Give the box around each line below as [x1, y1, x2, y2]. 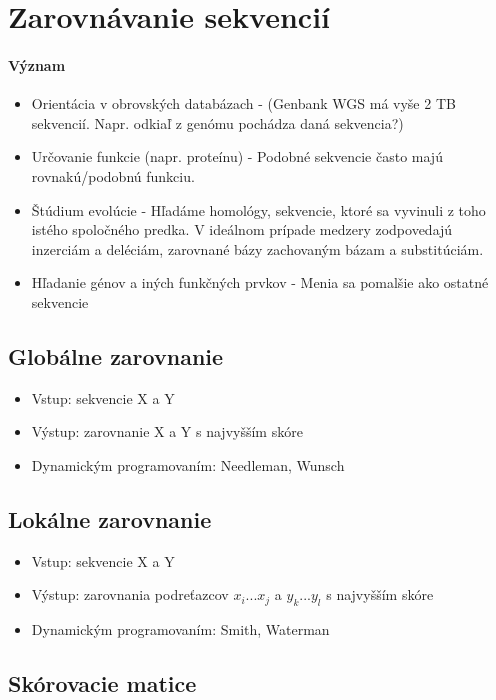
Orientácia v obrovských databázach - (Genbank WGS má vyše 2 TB [31, 93, 456, 114]
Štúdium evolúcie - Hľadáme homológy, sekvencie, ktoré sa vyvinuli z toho [31, 199, 486, 220]
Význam [8, 54, 66, 75]
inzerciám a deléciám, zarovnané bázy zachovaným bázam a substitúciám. [31, 238, 484, 259]
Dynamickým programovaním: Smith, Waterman [31, 619, 330, 640]
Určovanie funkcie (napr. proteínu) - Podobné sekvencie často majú [31, 146, 443, 167]
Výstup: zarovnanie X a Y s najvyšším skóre [31, 421, 303, 442]
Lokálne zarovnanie [8, 503, 212, 534]
